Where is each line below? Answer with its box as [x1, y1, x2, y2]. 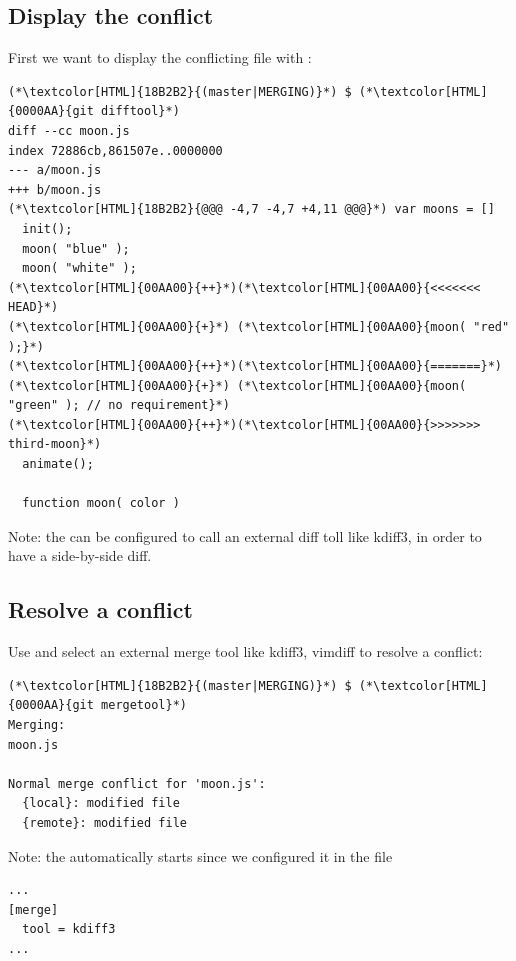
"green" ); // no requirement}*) [8, 398, 230, 413]
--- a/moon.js [8, 163, 102, 178]
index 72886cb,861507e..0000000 [8, 143, 223, 158]
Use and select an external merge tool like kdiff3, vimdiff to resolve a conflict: [8, 641, 483, 662]
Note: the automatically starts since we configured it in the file [8, 845, 393, 866]
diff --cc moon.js [8, 123, 130, 138]
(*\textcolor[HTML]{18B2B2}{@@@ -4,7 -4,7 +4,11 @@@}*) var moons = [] [8, 202, 495, 217]
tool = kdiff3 [22, 922, 116, 937]
